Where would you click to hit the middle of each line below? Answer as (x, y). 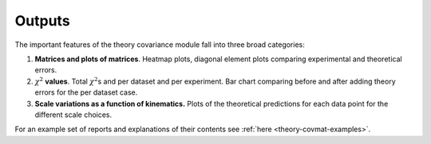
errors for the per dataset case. (86, 92)
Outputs (43, 21)
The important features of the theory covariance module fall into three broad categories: (160, 45)
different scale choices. (73, 115)
